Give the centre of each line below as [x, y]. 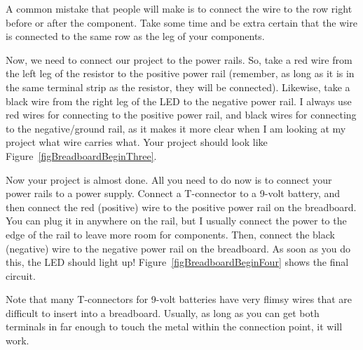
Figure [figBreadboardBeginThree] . [81, 155]
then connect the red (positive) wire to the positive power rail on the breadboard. [181, 207]
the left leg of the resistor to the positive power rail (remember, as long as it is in [180, 73]
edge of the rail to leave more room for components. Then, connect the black [170, 234]
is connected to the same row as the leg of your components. [135, 36]
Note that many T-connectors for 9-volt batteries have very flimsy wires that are [179, 299]
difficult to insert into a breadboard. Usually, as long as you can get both [163, 312]
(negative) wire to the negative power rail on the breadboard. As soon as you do [178, 248]
